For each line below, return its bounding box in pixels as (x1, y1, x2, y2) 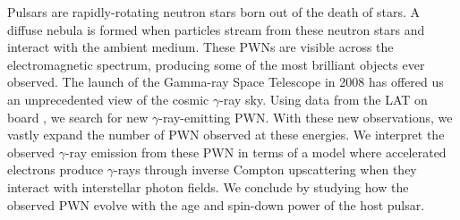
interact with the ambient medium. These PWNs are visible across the (7, 38, 394, 56)
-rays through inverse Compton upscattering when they (114, 160, 417, 179)
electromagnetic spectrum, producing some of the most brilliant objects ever (7, 55, 425, 73)
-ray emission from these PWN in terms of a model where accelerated (64, 142, 447, 161)
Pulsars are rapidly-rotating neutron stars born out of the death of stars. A (7, 3, 421, 21)
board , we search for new (7, 107, 149, 126)
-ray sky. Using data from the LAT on (219, 89, 428, 108)
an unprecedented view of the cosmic (7, 89, 209, 108)
